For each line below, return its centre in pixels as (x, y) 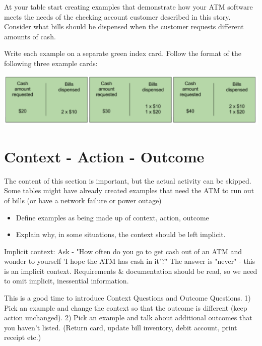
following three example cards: (51, 63)
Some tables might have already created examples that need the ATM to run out (129, 190)
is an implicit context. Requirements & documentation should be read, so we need (131, 271)
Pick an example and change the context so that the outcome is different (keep (126, 307)
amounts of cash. (30, 36)
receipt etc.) (23, 337)
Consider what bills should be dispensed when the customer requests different (124, 26)
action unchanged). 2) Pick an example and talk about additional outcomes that (128, 318)
